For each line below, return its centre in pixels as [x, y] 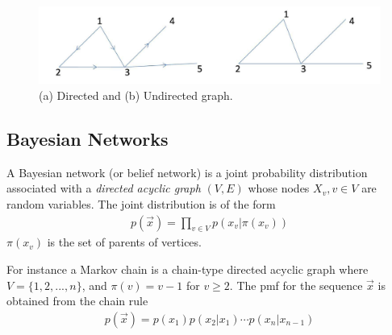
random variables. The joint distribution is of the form [141, 204]
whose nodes [279, 188]
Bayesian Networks [88, 139]
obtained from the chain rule [77, 301]
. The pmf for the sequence [296, 285]
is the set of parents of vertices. [124, 242]
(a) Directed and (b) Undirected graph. [136, 95]
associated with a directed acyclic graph [104, 188]
